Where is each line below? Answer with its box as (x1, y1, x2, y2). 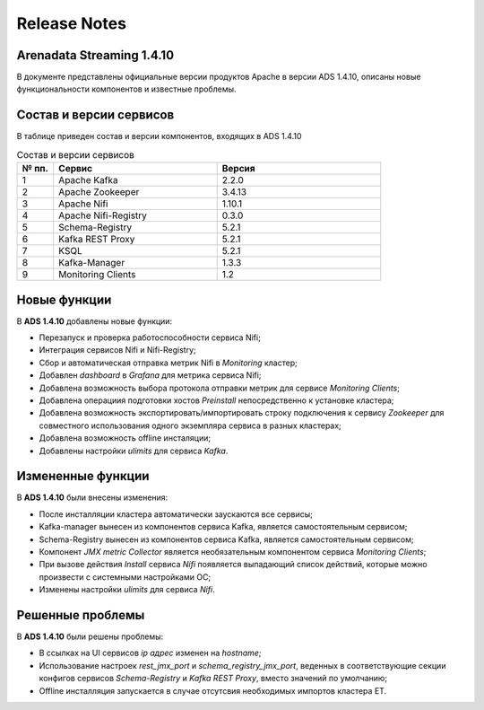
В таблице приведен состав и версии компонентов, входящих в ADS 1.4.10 (16, 131, 302, 142)
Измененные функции (16, 469, 150, 484)
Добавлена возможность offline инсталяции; (39, 433, 211, 443)
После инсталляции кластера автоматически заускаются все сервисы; (39, 508, 314, 520)
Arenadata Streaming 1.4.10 (16, 48, 175, 63)
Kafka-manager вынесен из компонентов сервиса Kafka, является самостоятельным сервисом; (39, 522, 408, 532)
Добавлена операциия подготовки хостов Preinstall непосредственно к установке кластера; (39, 395, 394, 406)
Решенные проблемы (16, 608, 145, 623)
